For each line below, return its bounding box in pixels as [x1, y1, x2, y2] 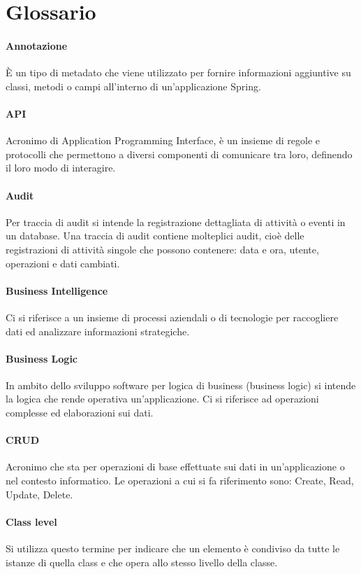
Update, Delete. [6, 486, 73, 501]
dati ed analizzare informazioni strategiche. [6, 323, 190, 338]
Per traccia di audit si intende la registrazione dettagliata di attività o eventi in [6, 214, 346, 229]
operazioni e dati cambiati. [6, 255, 120, 270]
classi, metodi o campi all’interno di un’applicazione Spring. [6, 78, 261, 93]
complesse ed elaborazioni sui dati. [6, 405, 154, 420]
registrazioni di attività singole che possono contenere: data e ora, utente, [6, 241, 319, 256]
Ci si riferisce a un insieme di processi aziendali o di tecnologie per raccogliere [6, 309, 339, 324]
